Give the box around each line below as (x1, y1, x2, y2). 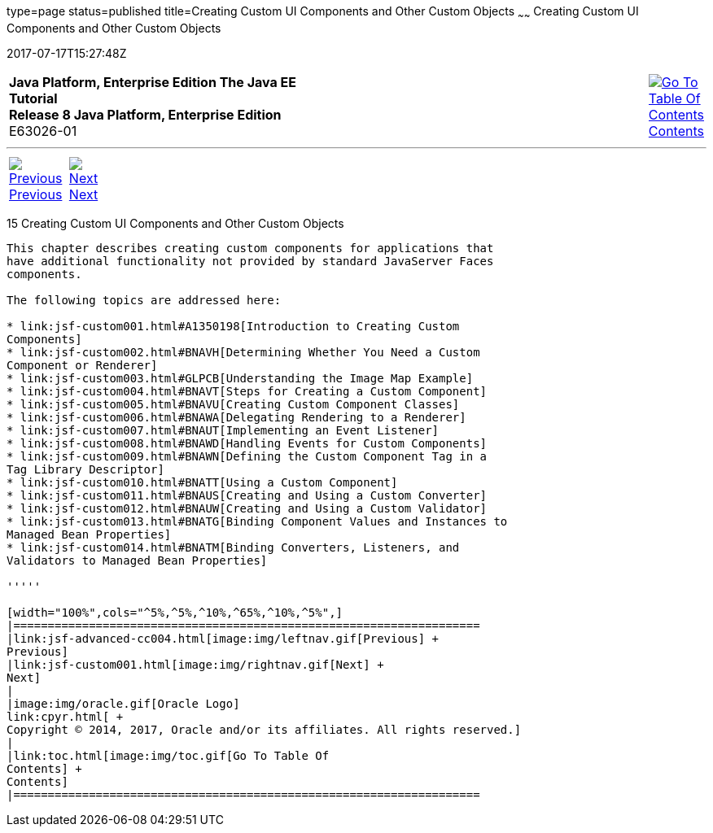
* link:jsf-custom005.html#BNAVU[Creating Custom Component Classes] (7, 397, 460, 411)
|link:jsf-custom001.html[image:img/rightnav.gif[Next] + (7, 657, 384, 671)
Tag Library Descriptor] (7, 462, 164, 476)
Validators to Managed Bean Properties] (7, 553, 268, 567)
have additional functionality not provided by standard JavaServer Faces (7, 254, 494, 268)
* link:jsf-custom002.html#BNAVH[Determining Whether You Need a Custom (7, 345, 480, 359)
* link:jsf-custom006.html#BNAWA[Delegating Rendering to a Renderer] (7, 410, 466, 424)
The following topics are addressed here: (7, 293, 282, 307)
